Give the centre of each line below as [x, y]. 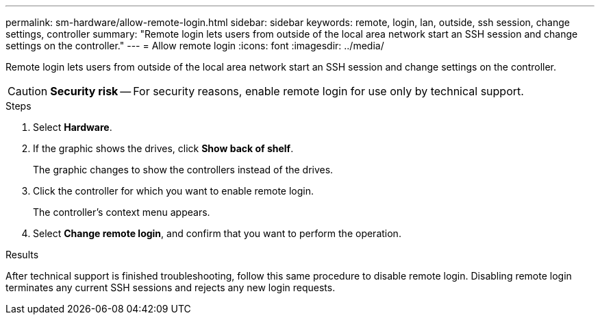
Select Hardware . [73, 127]
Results [22, 255]
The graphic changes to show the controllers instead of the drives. [183, 170]
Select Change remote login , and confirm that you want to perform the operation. [217, 233]
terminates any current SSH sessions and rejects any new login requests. [171, 287]
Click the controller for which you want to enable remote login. [174, 191]
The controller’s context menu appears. [122, 212]
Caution [28, 91]
